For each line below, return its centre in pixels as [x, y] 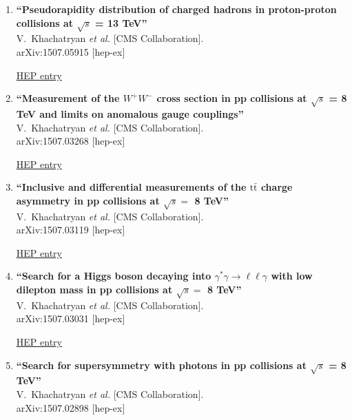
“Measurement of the [68, 98]
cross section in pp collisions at [232, 98]
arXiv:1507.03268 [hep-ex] [71, 141]
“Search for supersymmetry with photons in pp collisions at [161, 365]
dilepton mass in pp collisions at [94, 290]
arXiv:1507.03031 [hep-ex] [71, 318]
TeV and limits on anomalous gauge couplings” [130, 113]
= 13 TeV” [121, 22]
